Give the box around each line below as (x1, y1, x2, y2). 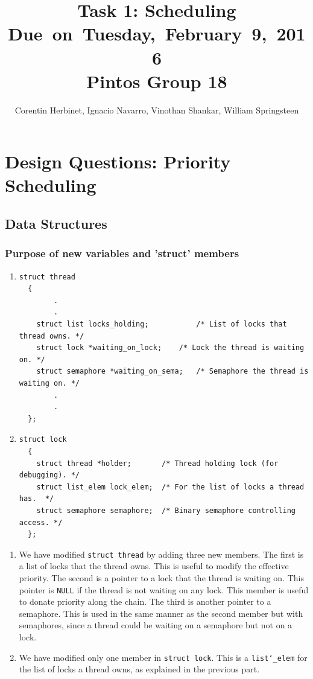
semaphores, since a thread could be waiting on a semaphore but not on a (19, 619, 292, 631)
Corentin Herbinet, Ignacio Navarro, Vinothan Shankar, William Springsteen (14, 103, 299, 116)
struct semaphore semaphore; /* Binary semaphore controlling (36, 506, 296, 515)
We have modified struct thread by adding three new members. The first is (19, 547, 304, 560)
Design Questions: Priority (5, 149, 231, 174)
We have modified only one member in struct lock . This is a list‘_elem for (19, 651, 308, 663)
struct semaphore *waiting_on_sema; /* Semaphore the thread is (36, 367, 309, 376)
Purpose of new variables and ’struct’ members (5, 246, 239, 261)
